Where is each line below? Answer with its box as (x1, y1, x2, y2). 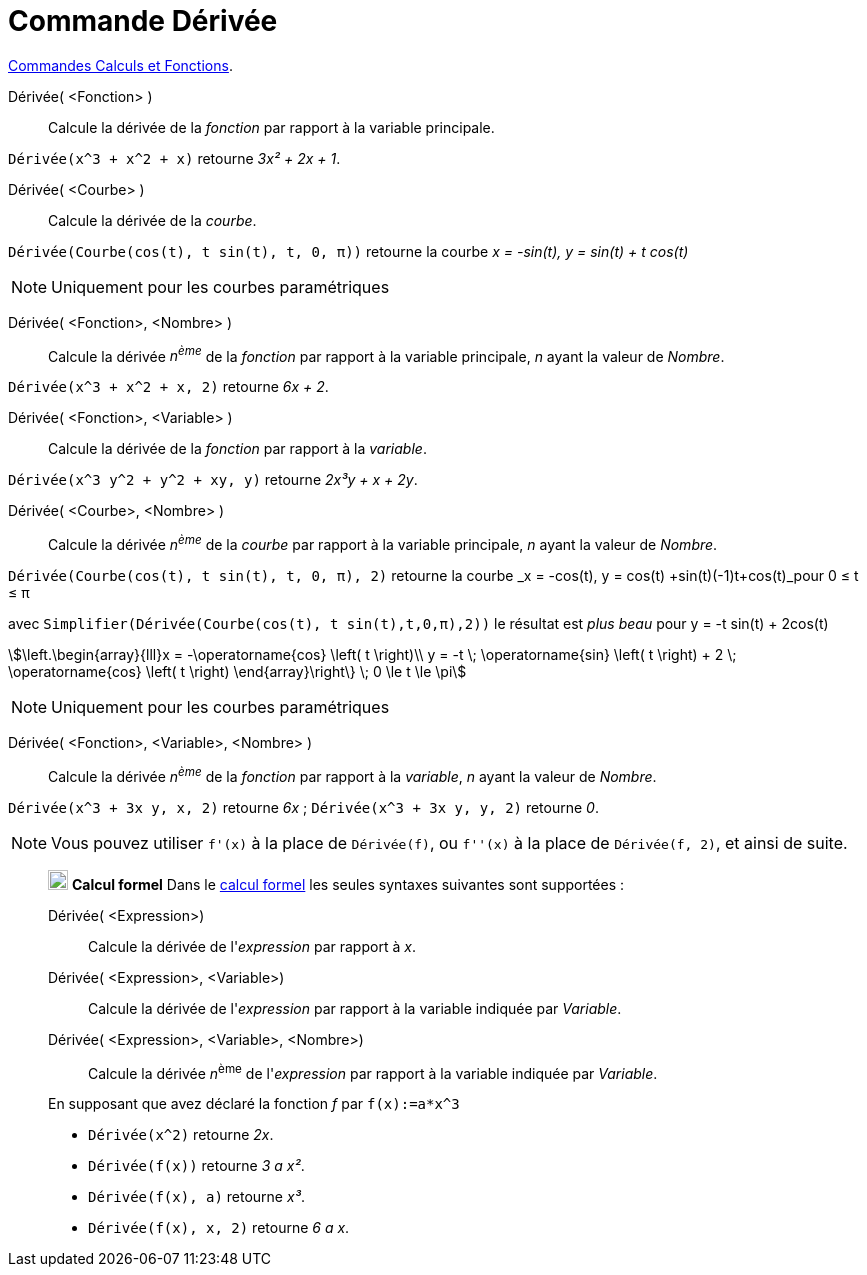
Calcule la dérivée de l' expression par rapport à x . (88, 937, 416, 955)
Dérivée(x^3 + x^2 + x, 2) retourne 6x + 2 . (8, 378, 329, 396)
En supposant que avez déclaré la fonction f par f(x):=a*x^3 (48, 1095, 460, 1113)
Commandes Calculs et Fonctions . (8, 56, 233, 74)
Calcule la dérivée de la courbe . (48, 211, 257, 229)
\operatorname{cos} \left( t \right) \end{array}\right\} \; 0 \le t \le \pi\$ (8, 663, 467, 681)
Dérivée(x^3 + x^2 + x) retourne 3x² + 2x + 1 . (8, 149, 341, 167)
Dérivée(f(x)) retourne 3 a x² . (88, 1157, 305, 1175)
